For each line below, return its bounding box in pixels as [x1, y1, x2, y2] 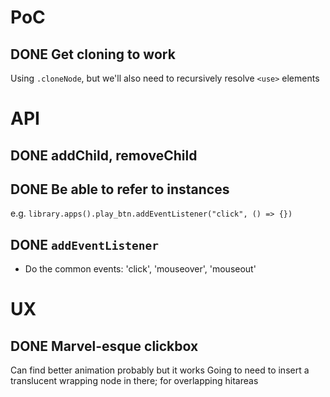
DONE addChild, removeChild [10, 147, 198, 164]
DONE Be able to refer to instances [10, 181, 230, 198]
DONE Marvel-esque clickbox [10, 337, 199, 355]
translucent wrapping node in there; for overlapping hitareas [10, 375, 259, 387]
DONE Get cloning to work [10, 46, 176, 63]
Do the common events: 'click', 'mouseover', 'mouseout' [24, 263, 257, 275]
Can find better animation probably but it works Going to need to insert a [10, 364, 310, 376]
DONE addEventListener [10, 236, 159, 253]
